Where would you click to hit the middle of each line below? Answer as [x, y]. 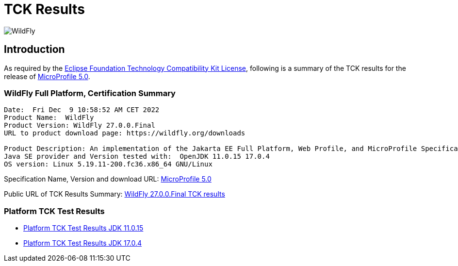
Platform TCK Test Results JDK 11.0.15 [83, 228]
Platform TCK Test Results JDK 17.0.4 [83, 243]
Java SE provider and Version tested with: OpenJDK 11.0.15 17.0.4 [137, 157]
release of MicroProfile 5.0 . [47, 76]
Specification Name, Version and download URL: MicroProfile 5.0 [108, 179]
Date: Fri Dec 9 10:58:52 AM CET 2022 [82, 110]
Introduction [34, 50]
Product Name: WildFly [49, 118]
